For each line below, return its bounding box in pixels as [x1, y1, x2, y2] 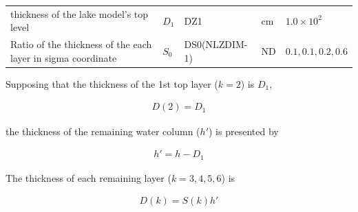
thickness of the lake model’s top [10, 6, 149, 21]
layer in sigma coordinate [10, 50, 117, 64]
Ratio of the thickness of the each [10, 37, 152, 51]
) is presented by [208, 123, 279, 138]
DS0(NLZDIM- [184, 37, 248, 51]
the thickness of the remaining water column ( [6, 123, 200, 138]
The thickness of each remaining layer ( [6, 170, 171, 185]
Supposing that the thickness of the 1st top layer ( [6, 76, 218, 91]
